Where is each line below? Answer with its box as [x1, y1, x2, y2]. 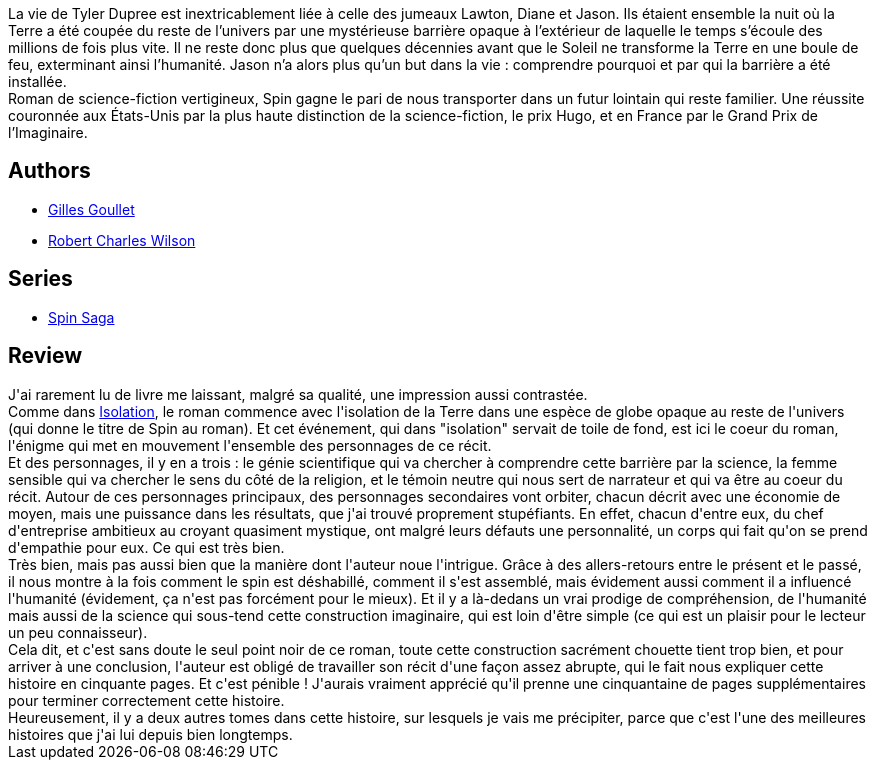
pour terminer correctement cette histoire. [8, 691, 285, 709]
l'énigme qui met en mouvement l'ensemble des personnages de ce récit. [8, 436, 492, 454]
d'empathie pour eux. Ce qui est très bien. [8, 538, 285, 556]
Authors [8, 158, 91, 184]
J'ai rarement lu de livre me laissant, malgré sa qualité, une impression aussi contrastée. [8, 385, 588, 403]
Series [8, 266, 73, 292]
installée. [8, 73, 67, 90]
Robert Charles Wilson [48, 231, 196, 249]
